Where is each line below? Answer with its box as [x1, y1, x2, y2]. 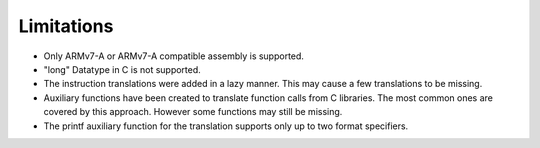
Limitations [18, 15, 114, 37]
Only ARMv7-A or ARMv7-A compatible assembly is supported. [43, 50, 305, 62]
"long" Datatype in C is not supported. [43, 63, 202, 75]
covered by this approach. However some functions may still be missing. [43, 106, 343, 118]
